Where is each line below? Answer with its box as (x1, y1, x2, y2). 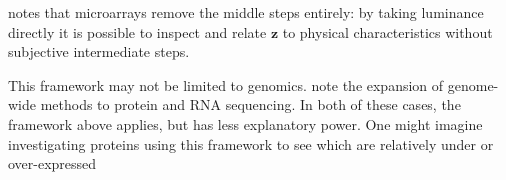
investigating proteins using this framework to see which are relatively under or (8, 133, 494, 154)
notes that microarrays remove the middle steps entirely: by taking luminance (8, 2, 484, 22)
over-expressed (8, 153, 97, 174)
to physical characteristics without (282, 21, 493, 42)
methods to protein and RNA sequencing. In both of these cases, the (40, 94, 461, 115)
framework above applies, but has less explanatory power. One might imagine (8, 113, 483, 134)
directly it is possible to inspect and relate (8, 21, 267, 42)
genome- (447, 74, 499, 95)
